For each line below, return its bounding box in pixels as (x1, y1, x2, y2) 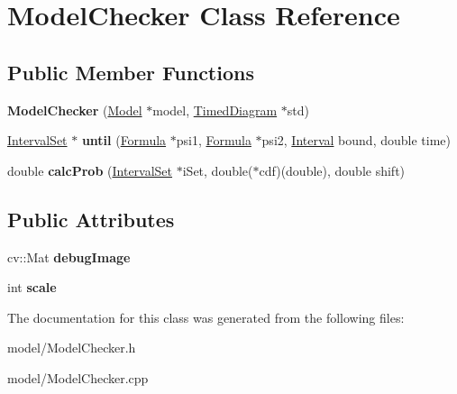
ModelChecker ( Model (7, 100, 142, 119)
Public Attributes (7, 205, 175, 233)
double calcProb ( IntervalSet (7, 160, 173, 179)
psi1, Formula (176, 131, 251, 150)
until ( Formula (81, 131, 167, 150)
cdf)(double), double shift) (259, 160, 406, 179)
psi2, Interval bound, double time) (261, 131, 451, 150)
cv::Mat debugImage (7, 247, 131, 266)
